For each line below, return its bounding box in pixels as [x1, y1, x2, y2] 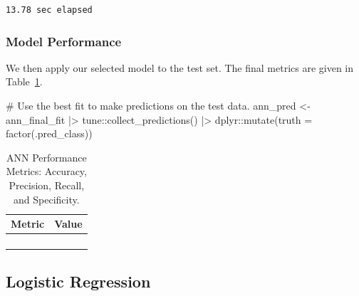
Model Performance [6, 32, 122, 50]
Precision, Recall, [9, 177, 85, 192]
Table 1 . [6, 74, 43, 89]
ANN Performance [6, 149, 87, 164]
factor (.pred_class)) [6, 126, 93, 141]
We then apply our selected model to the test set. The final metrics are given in [6, 60, 354, 75]
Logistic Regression [6, 270, 151, 292]
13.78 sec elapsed [6, 5, 93, 15]
